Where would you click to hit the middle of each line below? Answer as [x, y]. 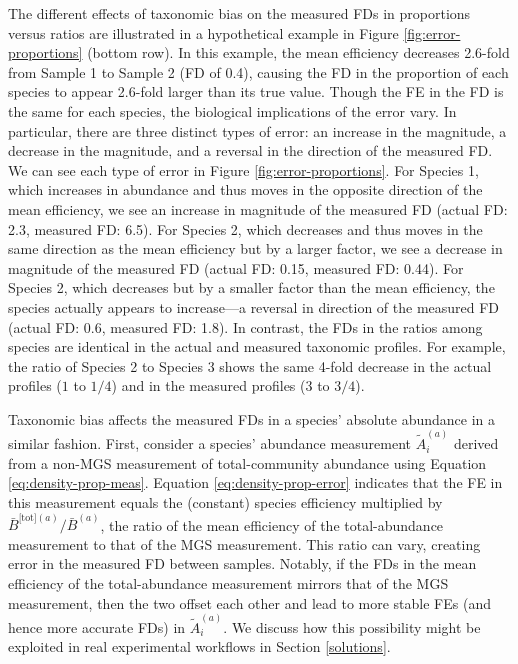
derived [476, 443]
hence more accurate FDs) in [97, 626]
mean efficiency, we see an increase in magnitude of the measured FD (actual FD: [258, 208]
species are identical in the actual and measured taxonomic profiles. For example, [257, 346]
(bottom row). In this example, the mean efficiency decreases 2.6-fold [298, 52]
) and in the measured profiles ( [208, 385]
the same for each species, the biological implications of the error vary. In [232, 110]
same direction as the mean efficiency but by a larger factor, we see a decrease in [255, 248]
